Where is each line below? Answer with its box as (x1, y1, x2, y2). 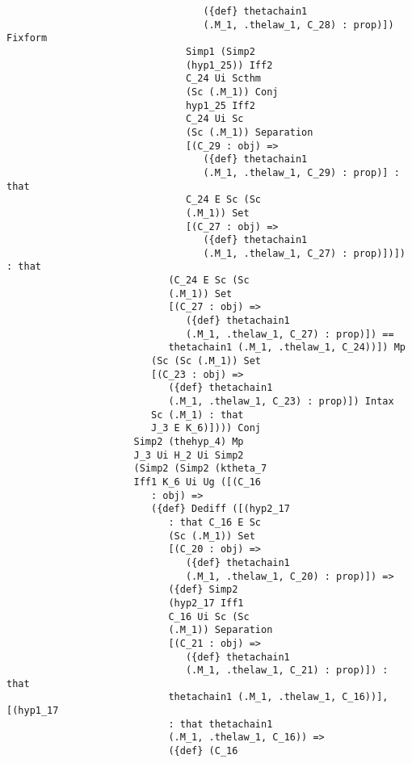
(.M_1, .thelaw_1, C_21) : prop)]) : (185, 664, 389, 677)
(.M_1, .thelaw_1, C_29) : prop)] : (203, 166, 400, 178)
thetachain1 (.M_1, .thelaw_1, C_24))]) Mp (168, 342, 406, 354)
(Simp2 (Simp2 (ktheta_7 (133, 463, 267, 475)
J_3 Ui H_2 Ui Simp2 (133, 449, 244, 461)
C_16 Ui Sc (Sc (168, 610, 250, 623)
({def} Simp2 (168, 584, 238, 596)
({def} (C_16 (168, 745, 238, 757)
